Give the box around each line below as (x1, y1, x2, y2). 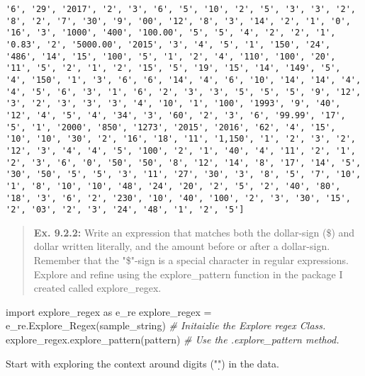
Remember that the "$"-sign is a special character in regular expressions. (33, 253, 349, 267)
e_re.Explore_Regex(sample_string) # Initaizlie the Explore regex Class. (6, 318, 326, 333)
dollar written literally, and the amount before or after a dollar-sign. (33, 239, 330, 253)
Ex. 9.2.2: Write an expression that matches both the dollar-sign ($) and (33, 224, 355, 239)
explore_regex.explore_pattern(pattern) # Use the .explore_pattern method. (6, 331, 339, 346)
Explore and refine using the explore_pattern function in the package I (33, 266, 343, 281)
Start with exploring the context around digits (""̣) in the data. (6, 355, 279, 370)
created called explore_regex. (33, 280, 162, 295)
